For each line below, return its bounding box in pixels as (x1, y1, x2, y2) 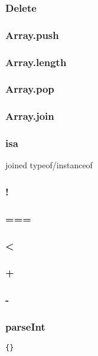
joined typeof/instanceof (5, 159, 93, 171)
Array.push (5, 27, 59, 42)
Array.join (5, 109, 54, 123)
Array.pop (5, 81, 54, 96)
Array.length (5, 54, 67, 69)
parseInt (5, 319, 45, 334)
